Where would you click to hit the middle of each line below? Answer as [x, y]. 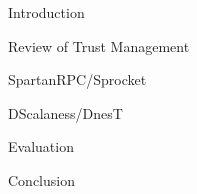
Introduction [46, 12]
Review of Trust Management [99, 45]
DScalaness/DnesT [65, 112]
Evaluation [41, 146]
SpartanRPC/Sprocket [77, 79]
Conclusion [41, 179]
